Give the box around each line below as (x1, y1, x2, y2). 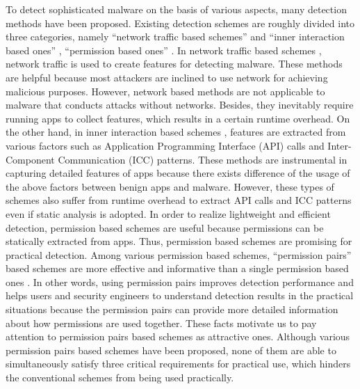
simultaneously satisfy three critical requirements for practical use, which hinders (6, 356, 351, 371)
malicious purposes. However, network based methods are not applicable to (6, 84, 325, 98)
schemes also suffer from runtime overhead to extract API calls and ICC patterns (6, 193, 352, 207)
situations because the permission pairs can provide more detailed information (6, 302, 338, 317)
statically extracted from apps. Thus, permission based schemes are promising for (6, 234, 352, 248)
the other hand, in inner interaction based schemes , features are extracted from (6, 125, 346, 139)
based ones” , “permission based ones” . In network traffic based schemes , (6, 42, 322, 57)
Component (6, 152, 55, 166)
